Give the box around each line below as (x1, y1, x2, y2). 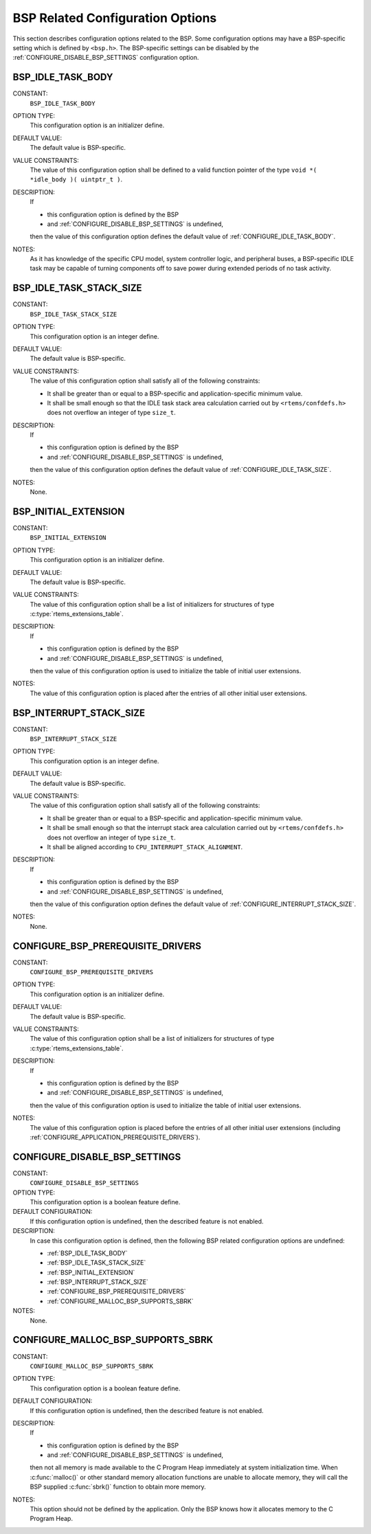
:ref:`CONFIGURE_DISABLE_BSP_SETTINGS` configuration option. (12, 54, 199, 62)
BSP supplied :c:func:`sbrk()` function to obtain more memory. (30, 1482, 206, 1491)
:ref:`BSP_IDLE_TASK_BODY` (47, 1249, 128, 1257)
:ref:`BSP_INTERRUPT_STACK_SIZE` (47, 1278, 149, 1286)
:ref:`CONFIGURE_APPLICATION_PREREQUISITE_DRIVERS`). (30, 1133, 201, 1141)
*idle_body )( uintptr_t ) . (30, 175, 123, 183)
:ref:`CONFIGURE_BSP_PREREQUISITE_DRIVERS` (47, 1287, 186, 1296)
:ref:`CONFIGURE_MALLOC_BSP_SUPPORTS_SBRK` (47, 1297, 194, 1305)
